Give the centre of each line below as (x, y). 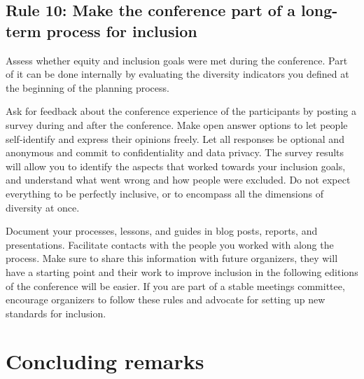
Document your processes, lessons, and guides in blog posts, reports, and (162, 231)
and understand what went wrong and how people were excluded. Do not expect (178, 180)
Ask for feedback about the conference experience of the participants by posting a (181, 111)
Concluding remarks (105, 361)
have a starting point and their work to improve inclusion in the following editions (182, 271)
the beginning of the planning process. (87, 87)
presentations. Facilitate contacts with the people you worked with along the (170, 244)
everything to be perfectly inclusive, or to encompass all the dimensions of (164, 193)
